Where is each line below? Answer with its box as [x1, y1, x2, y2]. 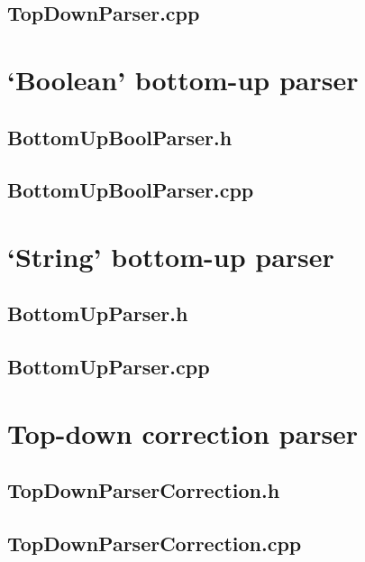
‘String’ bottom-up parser [7, 237, 334, 274]
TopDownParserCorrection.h [7, 476, 280, 504]
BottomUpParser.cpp [7, 353, 210, 381]
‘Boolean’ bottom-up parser [7, 60, 359, 97]
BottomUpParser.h [7, 299, 188, 327]
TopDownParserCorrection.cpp [7, 530, 302, 557]
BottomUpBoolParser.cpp [7, 176, 254, 204]
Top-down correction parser [7, 414, 359, 451]
